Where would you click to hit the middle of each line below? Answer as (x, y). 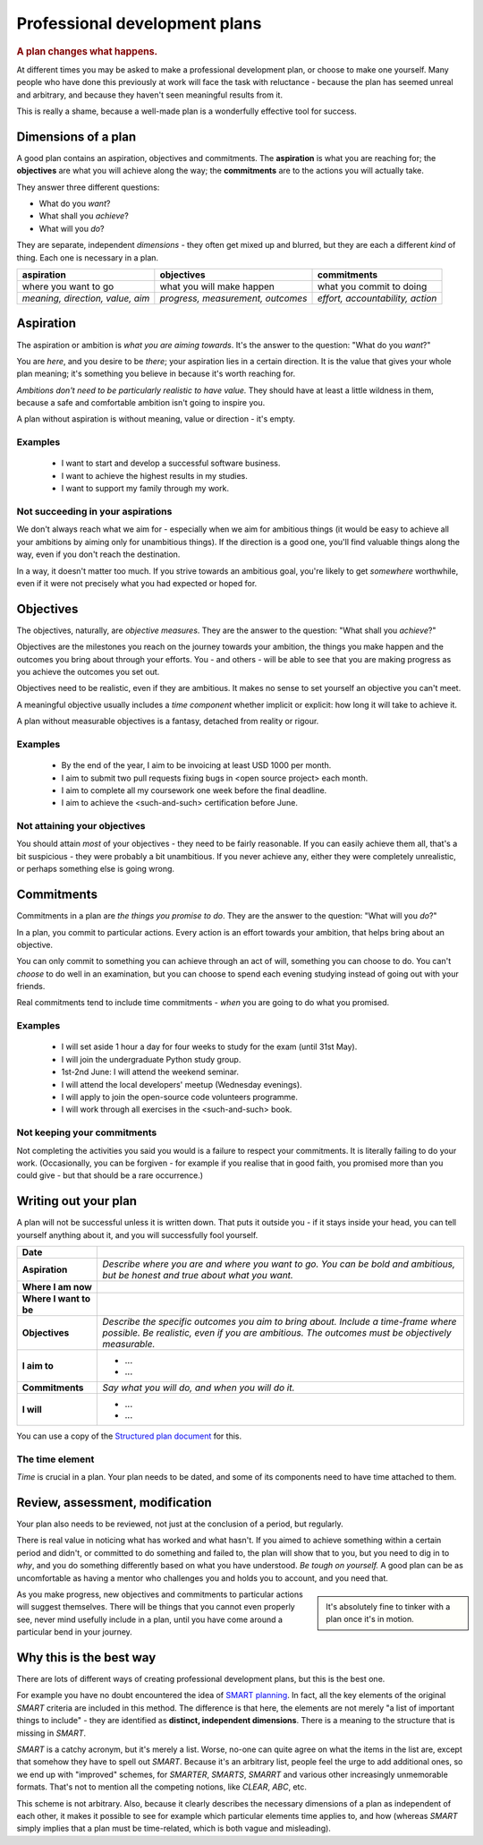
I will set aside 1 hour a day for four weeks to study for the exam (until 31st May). (209, 1046)
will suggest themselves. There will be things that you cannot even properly (156, 1607)
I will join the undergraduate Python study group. (151, 1059)
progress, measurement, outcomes (233, 298)
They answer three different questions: (88, 187)
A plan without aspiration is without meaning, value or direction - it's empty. (156, 419)
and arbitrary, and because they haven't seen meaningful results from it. (150, 95)
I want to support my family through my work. (145, 489)
